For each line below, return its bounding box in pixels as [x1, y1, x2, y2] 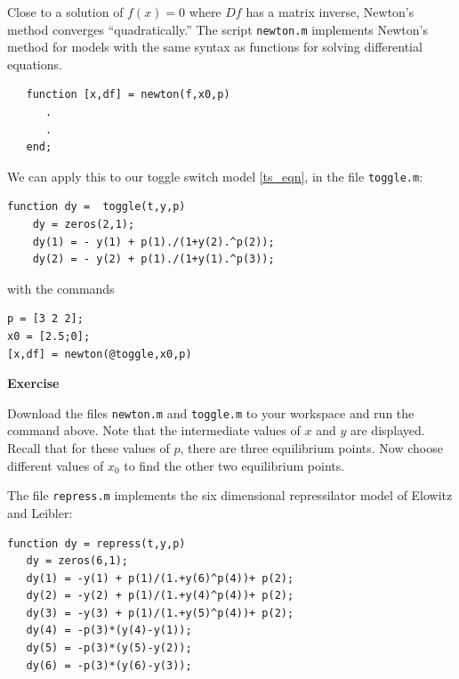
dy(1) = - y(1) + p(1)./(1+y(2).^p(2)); [32, 235, 275, 248]
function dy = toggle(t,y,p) [7, 200, 186, 214]
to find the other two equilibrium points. [124, 456, 345, 474]
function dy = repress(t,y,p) [7, 537, 186, 550]
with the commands [7, 279, 115, 297]
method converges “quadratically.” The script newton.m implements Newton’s [7, 20, 429, 38]
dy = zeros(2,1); [32, 218, 135, 231]
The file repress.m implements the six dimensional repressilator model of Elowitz [7, 486, 453, 505]
